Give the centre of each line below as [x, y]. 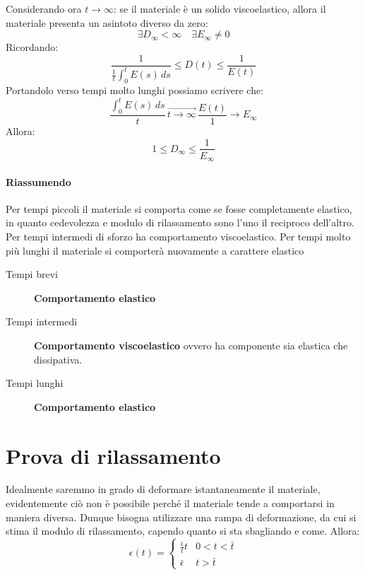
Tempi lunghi [35, 383]
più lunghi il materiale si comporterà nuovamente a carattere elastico [155, 250]
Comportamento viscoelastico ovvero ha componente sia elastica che [191, 345]
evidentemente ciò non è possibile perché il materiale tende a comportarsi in [170, 503]
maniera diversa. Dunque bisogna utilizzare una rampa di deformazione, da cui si [181, 517]
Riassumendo [38, 181]
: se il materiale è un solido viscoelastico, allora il [220, 8]
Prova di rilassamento [113, 455]
